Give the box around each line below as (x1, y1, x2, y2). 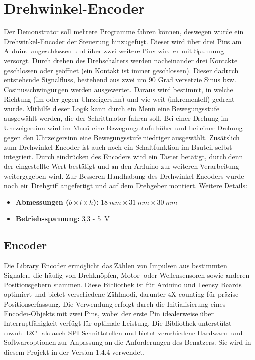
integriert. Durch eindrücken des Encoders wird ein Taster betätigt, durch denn (4, 151, 243, 161)
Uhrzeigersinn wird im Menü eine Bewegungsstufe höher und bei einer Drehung (4, 123, 243, 133)
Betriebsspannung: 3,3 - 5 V (15, 213, 110, 223)
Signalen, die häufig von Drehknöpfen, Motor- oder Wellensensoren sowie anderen (4, 270, 250, 280)
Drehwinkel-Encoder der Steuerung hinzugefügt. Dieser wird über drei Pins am (4, 36, 242, 46)
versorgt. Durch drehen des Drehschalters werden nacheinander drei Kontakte (4, 55, 238, 65)
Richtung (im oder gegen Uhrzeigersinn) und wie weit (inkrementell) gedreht (4, 94, 235, 104)
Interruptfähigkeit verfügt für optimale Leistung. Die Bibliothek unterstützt (4, 318, 232, 328)
